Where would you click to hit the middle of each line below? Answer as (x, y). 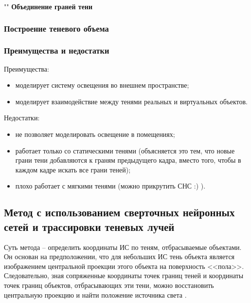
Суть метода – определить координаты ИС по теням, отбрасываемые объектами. (123, 247)
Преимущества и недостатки (57, 50)
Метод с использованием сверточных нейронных (119, 212)
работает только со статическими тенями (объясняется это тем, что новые (125, 150)
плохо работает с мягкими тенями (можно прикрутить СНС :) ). (110, 186)
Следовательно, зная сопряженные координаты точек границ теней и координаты (124, 275)
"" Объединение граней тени (48, 6)
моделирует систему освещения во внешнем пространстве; (102, 85)
